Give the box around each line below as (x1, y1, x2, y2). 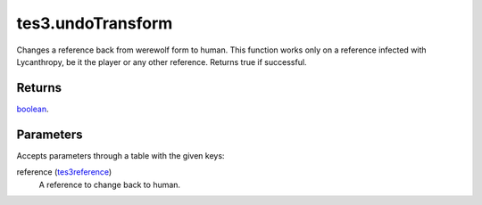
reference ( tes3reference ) (16, 167, 112, 177)
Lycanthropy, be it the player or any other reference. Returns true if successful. (16, 56, 307, 67)
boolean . (16, 103, 49, 114)
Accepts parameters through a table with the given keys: (16, 150, 225, 160)
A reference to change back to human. (38, 179, 181, 190)
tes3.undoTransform (16, 13, 173, 33)
